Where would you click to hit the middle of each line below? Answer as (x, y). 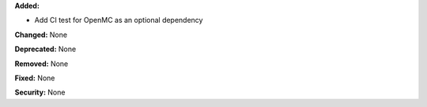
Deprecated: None (45, 49)
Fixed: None (35, 78)
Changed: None (41, 35)
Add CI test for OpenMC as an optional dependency (119, 20)
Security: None (40, 92)
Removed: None (42, 64)
